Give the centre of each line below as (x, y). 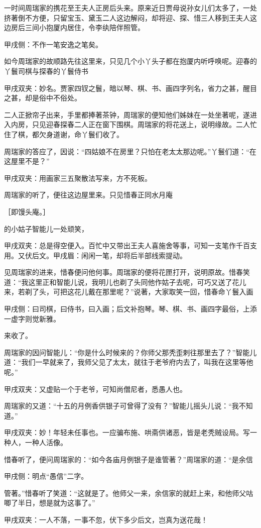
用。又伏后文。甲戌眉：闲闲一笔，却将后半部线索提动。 (95, 255)
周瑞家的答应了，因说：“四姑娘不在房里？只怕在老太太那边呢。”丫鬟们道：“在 (130, 151)
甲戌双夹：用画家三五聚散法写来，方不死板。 (78, 178)
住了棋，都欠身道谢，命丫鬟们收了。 (64, 134)
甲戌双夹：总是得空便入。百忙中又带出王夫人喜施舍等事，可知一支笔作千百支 (130, 245)
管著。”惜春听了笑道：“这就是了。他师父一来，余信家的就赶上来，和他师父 (125, 493)
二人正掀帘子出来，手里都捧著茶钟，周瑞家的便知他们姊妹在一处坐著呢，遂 (127, 114)
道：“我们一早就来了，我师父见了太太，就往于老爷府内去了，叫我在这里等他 (129, 362)
